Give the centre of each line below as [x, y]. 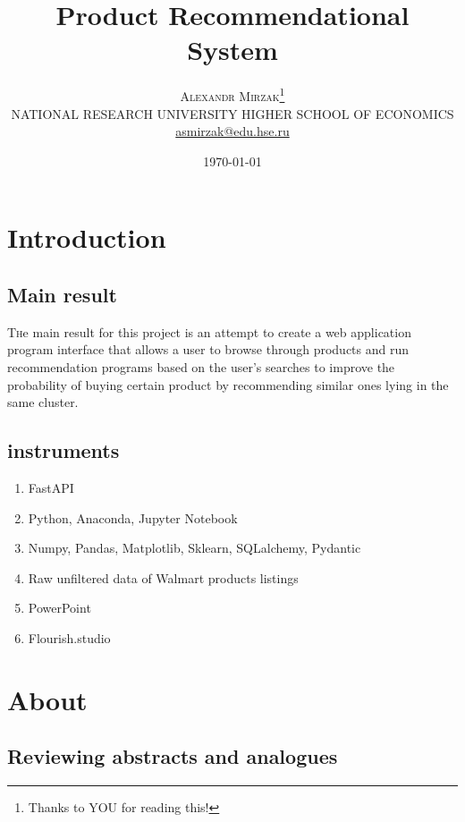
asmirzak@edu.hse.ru [232, 131]
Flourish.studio [69, 637]
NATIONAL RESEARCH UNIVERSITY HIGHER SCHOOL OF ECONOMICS [232, 113]
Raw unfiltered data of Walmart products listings [163, 577]
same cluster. [43, 402]
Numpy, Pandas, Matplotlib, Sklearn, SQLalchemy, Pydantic [194, 548]
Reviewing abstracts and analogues [173, 756]
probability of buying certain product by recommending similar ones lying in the [228, 384]
